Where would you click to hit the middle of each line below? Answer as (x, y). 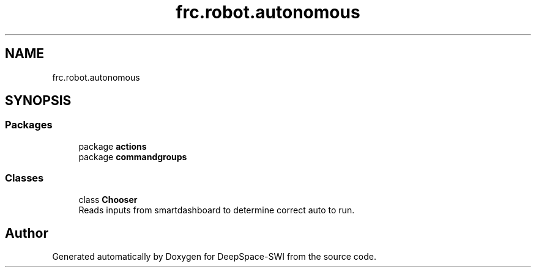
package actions (113, 146)
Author (27, 233)
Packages (29, 125)
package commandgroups (133, 156)
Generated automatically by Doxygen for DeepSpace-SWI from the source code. (214, 257)
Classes (24, 178)
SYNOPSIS (38, 101)
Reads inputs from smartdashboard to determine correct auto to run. (217, 210)
